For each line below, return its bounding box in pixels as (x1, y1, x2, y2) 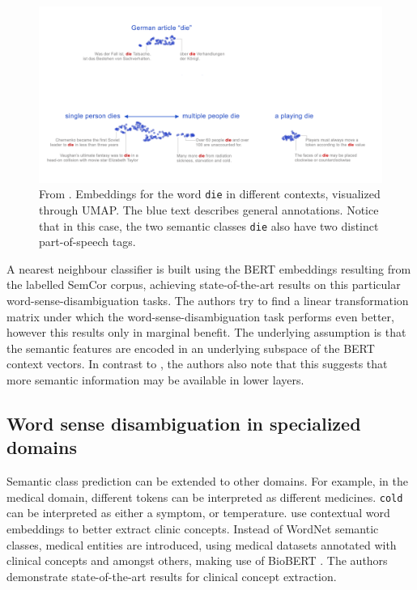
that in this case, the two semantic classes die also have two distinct (39, 217, 379, 234)
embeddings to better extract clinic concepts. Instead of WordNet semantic (6, 520, 379, 537)
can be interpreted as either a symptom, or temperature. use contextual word (6, 504, 390, 521)
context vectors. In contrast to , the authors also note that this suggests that (6, 355, 388, 372)
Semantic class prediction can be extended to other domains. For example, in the (6, 473, 408, 490)
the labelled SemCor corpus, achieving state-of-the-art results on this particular (6, 276, 401, 293)
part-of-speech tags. (39, 233, 136, 250)
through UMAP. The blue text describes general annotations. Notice (39, 202, 379, 219)
